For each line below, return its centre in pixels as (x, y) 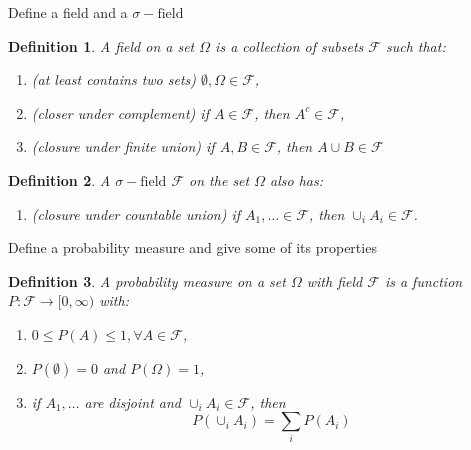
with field (334, 280)
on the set (219, 179)
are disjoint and (132, 401)
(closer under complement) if (120, 112)
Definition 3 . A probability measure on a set (147, 280)
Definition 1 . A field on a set (101, 45)
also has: (297, 179)
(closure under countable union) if (136, 213)
